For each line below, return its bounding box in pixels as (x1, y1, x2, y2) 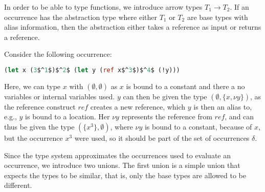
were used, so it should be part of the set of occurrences (74, 133, 250, 143)
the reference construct (4, 101, 76, 112)
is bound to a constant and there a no (126, 80, 245, 91)
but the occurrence (4, 133, 63, 143)
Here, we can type (4, 80, 61, 91)
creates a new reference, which (90, 101, 186, 112)
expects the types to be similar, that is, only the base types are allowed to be (4, 169, 246, 180)
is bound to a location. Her (25, 111, 110, 122)
